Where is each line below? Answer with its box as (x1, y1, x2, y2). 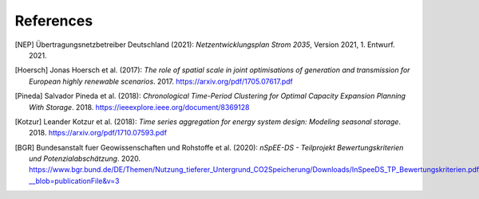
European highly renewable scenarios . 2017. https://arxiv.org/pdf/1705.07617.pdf (29, 76, 293, 86)
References (14, 12, 93, 29)
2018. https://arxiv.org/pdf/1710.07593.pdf (29, 128, 168, 138)
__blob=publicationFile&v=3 (29, 176, 120, 185)
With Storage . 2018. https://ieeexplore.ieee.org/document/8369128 (29, 102, 250, 111)
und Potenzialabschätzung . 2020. (29, 154, 141, 163)
